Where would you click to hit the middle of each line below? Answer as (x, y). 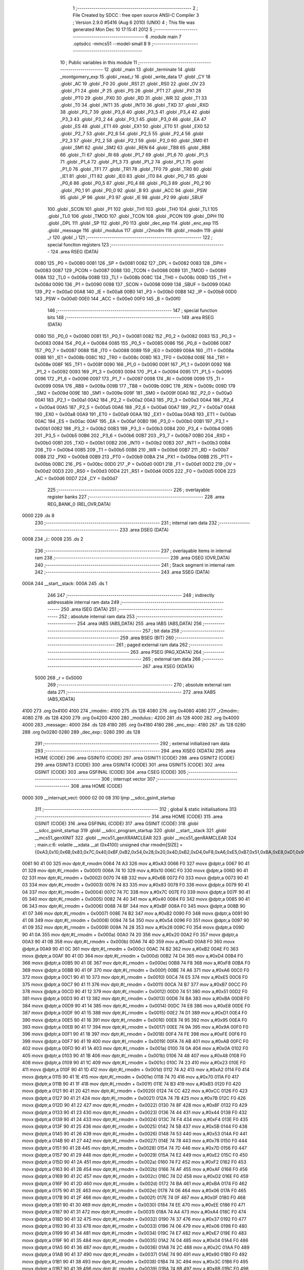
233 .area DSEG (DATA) (144, 530)
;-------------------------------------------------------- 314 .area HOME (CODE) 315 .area (129, 816)
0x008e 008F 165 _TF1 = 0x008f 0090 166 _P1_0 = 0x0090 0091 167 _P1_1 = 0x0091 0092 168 (133, 364)
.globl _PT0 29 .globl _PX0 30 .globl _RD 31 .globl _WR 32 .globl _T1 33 (134, 98)
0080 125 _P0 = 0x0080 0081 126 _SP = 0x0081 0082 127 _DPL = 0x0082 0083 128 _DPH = (131, 263)
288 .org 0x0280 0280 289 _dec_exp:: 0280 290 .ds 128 (81, 732)
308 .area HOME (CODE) (97, 786)
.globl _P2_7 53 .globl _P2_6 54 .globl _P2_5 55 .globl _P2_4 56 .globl (132, 133)
